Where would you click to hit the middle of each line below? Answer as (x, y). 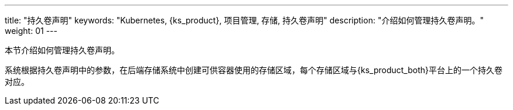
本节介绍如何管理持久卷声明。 (62, 50)
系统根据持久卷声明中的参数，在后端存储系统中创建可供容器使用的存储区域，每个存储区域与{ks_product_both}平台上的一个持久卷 (254, 70)
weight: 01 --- (31, 31)
